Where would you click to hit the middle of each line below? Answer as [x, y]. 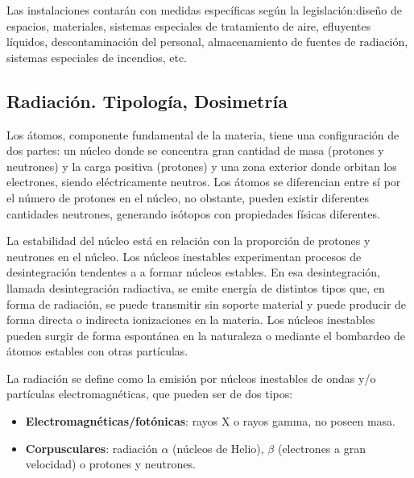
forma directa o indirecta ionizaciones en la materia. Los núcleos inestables [191, 320]
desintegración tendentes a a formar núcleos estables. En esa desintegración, [194, 272]
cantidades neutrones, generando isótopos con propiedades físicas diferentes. [193, 213]
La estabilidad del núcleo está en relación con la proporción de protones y [188, 241]
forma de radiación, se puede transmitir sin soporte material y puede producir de [207, 303]
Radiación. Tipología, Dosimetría [147, 100]
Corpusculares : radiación [91, 448]
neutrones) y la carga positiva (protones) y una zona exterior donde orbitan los [202, 166]
